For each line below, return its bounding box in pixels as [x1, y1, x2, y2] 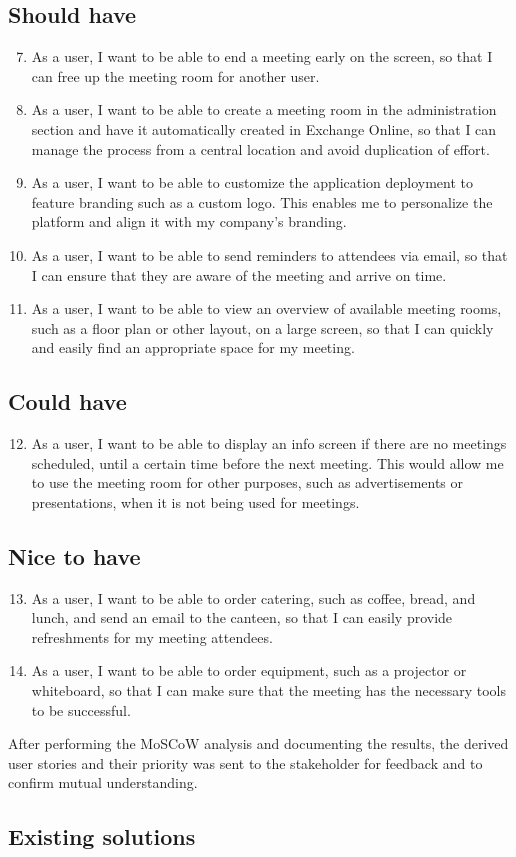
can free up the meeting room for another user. [31, 65, 320, 86]
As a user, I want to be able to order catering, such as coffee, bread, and [31, 587, 476, 608]
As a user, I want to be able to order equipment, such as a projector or [31, 660, 467, 681]
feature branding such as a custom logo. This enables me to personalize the [31, 191, 493, 212]
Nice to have [8, 540, 141, 571]
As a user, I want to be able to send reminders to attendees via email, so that [31, 244, 508, 265]
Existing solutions [8, 821, 196, 852]
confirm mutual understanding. [8, 772, 198, 793]
